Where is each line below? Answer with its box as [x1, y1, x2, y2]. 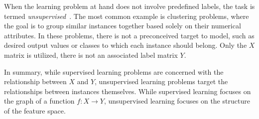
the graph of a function [4, 96, 75, 106]
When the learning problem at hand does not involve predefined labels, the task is [4, 1, 255, 11]
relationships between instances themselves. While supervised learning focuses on [4, 86, 251, 96]
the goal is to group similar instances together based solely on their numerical [4, 20, 241, 31]
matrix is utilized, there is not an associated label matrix [4, 49, 178, 60]
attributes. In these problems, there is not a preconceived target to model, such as [4, 30, 255, 40]
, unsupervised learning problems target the [95, 76, 228, 87]
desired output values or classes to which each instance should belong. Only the [4, 40, 247, 50]
